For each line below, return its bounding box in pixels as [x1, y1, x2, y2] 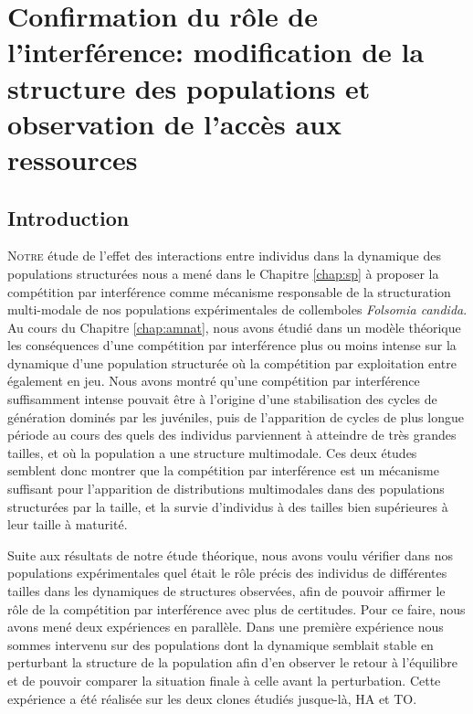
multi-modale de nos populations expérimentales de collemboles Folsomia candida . [7, 300, 468, 319]
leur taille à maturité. [7, 515, 128, 534]
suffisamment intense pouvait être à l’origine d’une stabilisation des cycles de [7, 389, 437, 409]
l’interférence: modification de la [7, 33, 425, 70]
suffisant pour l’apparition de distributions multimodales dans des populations [7, 479, 445, 498]
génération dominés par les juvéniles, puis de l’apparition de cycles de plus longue [7, 407, 464, 426]
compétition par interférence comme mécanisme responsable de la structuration [7, 282, 451, 301]
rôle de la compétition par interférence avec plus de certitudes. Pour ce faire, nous [7, 599, 466, 618]
